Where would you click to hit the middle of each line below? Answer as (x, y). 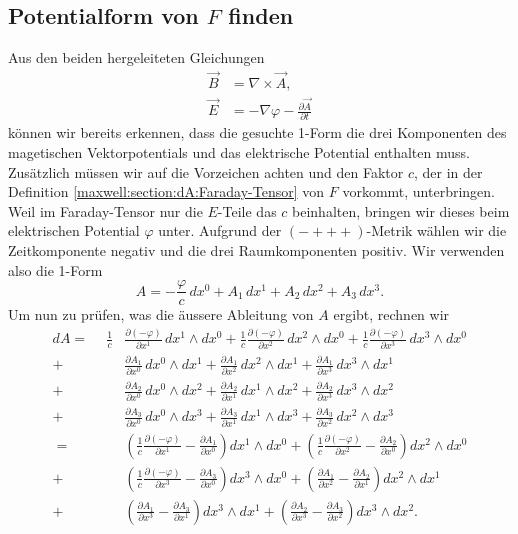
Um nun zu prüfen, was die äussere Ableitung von (161, 314)
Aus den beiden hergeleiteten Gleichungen (136, 57)
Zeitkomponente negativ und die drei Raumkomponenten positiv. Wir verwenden (256, 250)
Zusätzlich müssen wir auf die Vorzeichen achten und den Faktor (206, 171)
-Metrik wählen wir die (436, 230)
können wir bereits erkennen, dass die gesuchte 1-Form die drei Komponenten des (257, 132)
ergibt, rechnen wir (391, 314)
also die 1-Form (55, 269)
